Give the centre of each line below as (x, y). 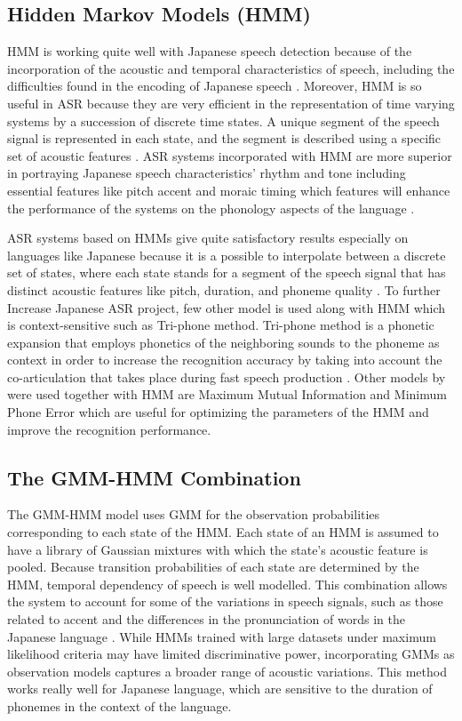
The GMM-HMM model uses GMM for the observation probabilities (194, 514)
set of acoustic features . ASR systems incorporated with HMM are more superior (230, 155)
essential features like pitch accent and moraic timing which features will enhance (229, 190)
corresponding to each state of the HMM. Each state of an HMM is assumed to (223, 532)
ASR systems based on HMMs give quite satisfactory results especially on (208, 238)
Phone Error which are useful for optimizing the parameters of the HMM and (218, 412)
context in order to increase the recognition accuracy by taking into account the (225, 360)
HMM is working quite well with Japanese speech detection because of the (210, 51)
